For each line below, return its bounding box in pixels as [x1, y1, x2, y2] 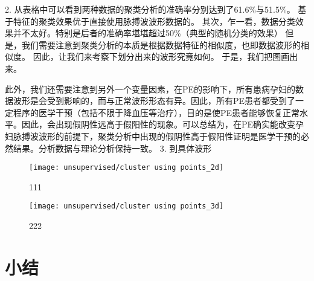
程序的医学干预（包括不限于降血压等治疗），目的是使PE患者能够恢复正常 [13, 106, 300, 118]
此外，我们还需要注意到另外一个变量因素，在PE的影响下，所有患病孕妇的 [5, 82, 296, 95]
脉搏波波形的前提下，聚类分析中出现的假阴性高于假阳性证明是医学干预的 [13, 129, 301, 142]
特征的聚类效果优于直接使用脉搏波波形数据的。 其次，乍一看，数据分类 [13, 15, 295, 27]
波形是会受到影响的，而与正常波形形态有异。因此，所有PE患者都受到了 [13, 94, 296, 107]
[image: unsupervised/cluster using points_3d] [29, 202, 224, 211]
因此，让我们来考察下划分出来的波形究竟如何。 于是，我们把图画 [33, 50, 290, 63]
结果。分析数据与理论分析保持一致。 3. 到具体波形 [13, 141, 212, 154]
